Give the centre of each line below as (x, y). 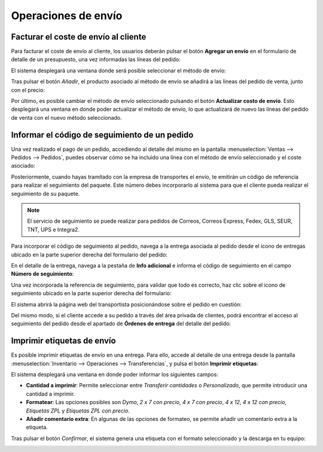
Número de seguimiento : (42, 274)
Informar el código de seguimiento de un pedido (102, 135)
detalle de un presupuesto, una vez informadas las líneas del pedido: (96, 59)
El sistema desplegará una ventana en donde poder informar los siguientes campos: (115, 375)
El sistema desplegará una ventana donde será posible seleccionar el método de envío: (119, 70)
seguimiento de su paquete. (45, 193)
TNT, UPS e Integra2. (54, 229)
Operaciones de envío (67, 16)
